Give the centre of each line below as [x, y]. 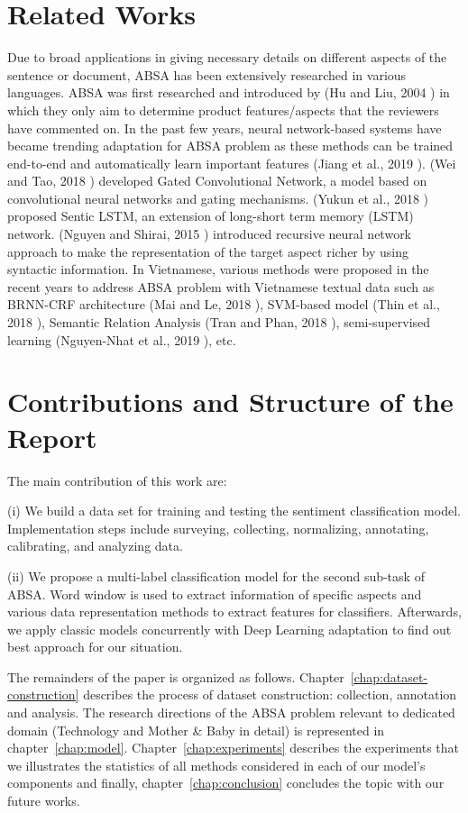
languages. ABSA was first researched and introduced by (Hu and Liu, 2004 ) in [229, 92]
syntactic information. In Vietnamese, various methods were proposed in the [218, 269]
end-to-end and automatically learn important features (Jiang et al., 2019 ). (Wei [232, 163]
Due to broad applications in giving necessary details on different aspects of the [227, 57]
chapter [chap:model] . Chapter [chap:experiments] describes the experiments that [234, 748]
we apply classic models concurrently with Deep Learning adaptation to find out [229, 629]
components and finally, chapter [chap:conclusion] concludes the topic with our [226, 783]
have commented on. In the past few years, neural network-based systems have [225, 128]
